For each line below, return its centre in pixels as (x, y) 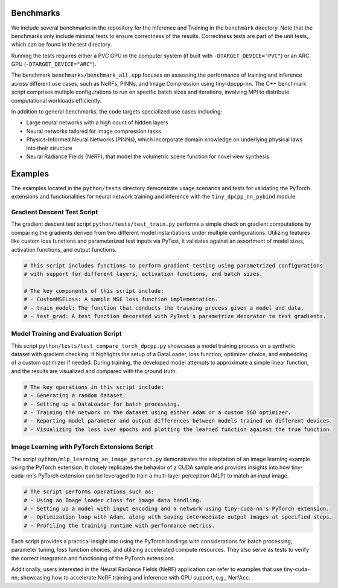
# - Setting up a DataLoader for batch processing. (102, 404)
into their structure (49, 148)
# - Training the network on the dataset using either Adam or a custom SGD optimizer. (158, 412)
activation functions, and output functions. (64, 249)
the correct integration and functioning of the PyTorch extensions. (93, 558)
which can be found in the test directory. (62, 45)
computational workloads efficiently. (56, 100)
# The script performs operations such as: (89, 492)
